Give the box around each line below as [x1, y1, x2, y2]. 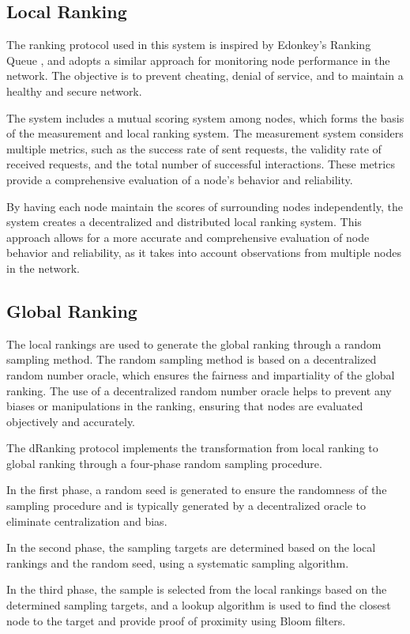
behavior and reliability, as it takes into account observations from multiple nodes [6, 244, 401, 261]
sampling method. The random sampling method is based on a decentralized [6, 351, 377, 368]
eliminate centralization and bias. [6, 512, 167, 529]
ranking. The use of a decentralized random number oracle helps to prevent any [6, 382, 392, 398]
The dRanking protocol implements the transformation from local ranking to [6, 440, 378, 456]
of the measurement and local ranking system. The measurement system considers [6, 125, 404, 142]
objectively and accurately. [6, 413, 136, 429]
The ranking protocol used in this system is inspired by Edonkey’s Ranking [6, 36, 371, 53]
